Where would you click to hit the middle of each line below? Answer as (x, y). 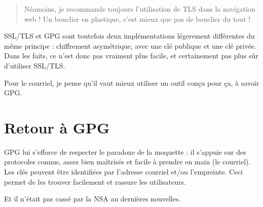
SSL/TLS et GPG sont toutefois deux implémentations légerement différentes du (129, 36)
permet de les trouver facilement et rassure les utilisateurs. (95, 181)
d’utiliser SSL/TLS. (35, 65)
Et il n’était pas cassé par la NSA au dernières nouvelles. (92, 199)
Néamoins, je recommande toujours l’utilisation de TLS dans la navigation (140, 9)
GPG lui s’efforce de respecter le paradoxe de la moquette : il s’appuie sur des (125, 151)
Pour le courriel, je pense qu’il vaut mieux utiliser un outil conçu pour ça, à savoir (132, 82)
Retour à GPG (57, 127)
